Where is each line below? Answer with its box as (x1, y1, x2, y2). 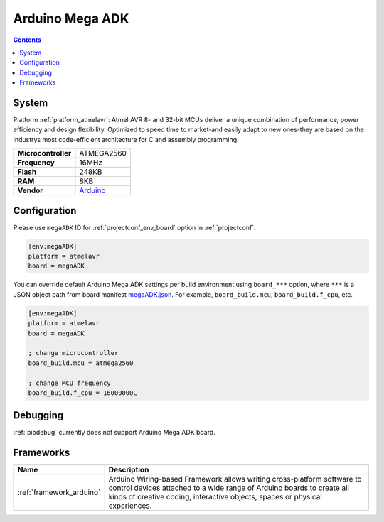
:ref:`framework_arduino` (17, 487, 101, 497)
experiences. (108, 501, 152, 511)
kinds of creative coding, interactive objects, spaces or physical (108, 492, 323, 502)
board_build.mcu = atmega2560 (28, 359, 134, 367)
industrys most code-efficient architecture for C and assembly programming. (13, 135, 239, 143)
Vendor (17, 185, 43, 195)
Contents (13, 36, 42, 44)
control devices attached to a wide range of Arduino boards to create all (108, 483, 350, 493)
